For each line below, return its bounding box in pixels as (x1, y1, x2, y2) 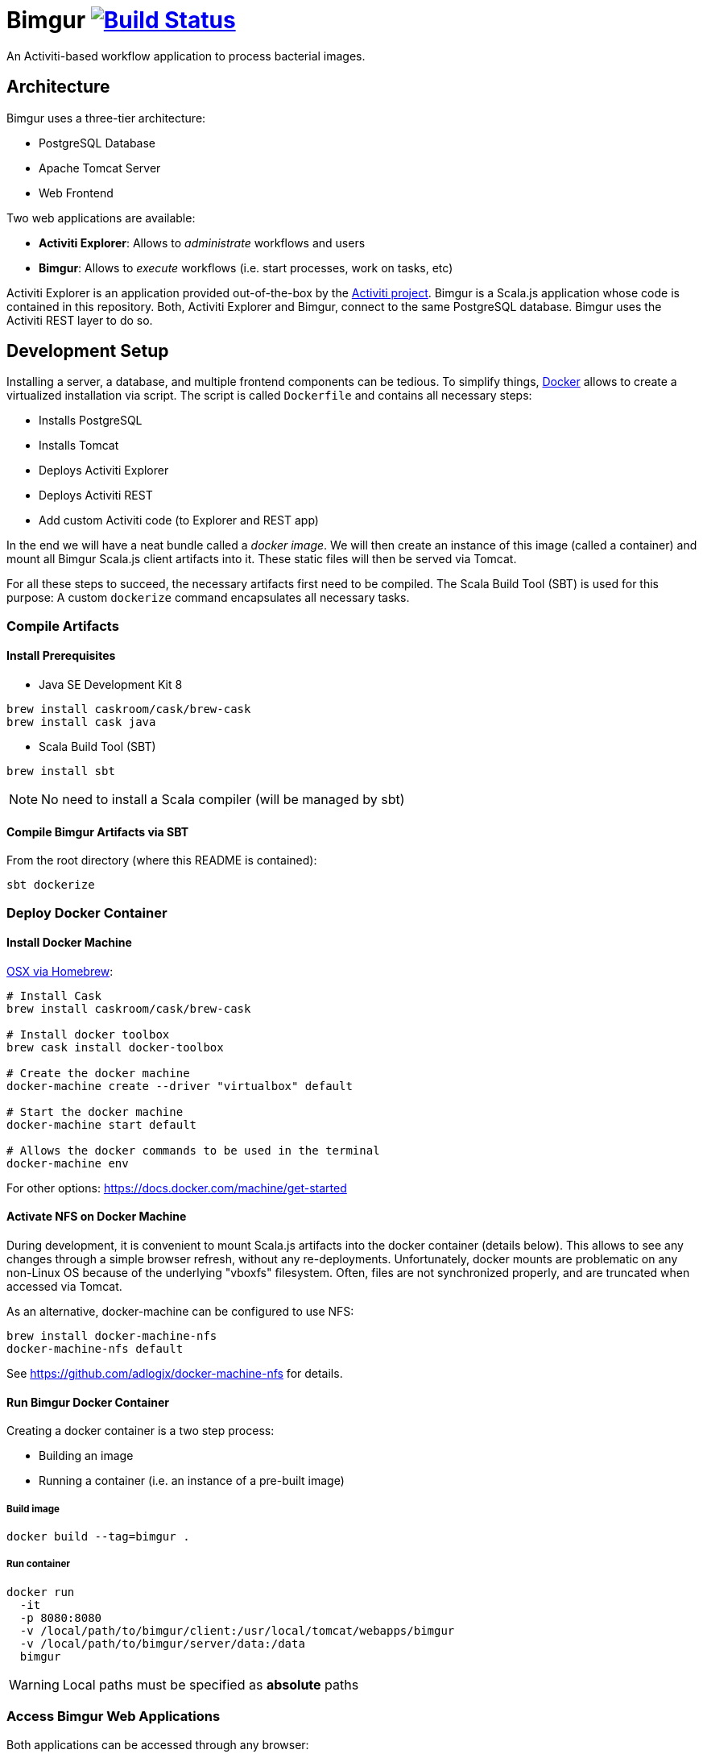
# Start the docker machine (6, 1105, 184, 1118)
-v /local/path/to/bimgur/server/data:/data (19, 1636, 305, 1650)
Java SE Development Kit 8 (39, 678, 183, 692)
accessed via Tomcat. (6, 1279, 122, 1294)
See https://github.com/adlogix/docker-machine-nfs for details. (6, 1366, 343, 1381)
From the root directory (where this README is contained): (6, 853, 317, 868)
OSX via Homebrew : (6, 964, 114, 978)
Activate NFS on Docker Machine (6, 1209, 187, 1224)
